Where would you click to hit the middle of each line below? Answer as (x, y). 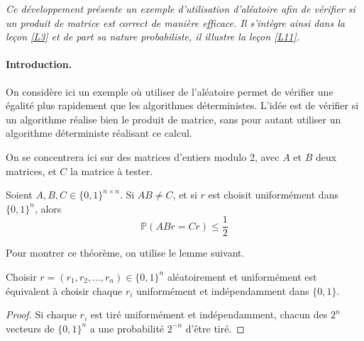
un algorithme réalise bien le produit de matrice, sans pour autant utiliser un (173, 119)
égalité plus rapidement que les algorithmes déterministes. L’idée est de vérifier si (182, 105)
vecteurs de (30, 328)
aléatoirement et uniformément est (242, 276)
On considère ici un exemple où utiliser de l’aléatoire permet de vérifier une (170, 91)
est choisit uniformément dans (273, 195)
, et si (185, 195)
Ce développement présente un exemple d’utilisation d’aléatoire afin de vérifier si (181, 9)
